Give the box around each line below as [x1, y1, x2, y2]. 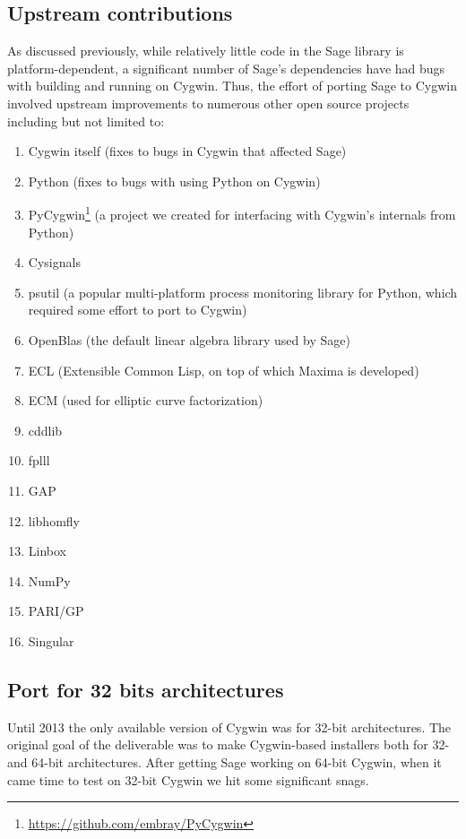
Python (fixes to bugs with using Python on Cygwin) [28, 171, 321, 190]
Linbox [28, 541, 67, 560]
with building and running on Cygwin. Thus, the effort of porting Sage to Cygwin [7, 76, 457, 95]
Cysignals [28, 253, 81, 272]
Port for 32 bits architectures [7, 675, 284, 703]
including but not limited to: [7, 111, 165, 130]
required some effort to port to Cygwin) [28, 300, 247, 319]
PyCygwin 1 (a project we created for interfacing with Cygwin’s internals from [28, 203, 456, 224]
